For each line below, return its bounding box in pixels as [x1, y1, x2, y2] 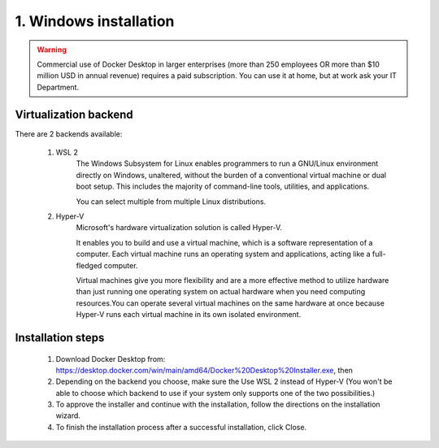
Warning [37, 45, 67, 54]
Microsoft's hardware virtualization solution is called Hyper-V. [76, 223, 282, 233]
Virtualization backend [15, 107, 133, 121]
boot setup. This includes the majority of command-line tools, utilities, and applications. [76, 181, 370, 191]
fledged [76, 260, 102, 270]
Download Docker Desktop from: [55, 354, 166, 363]
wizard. [55, 411, 81, 420]
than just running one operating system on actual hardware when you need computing [76, 287, 366, 297]
